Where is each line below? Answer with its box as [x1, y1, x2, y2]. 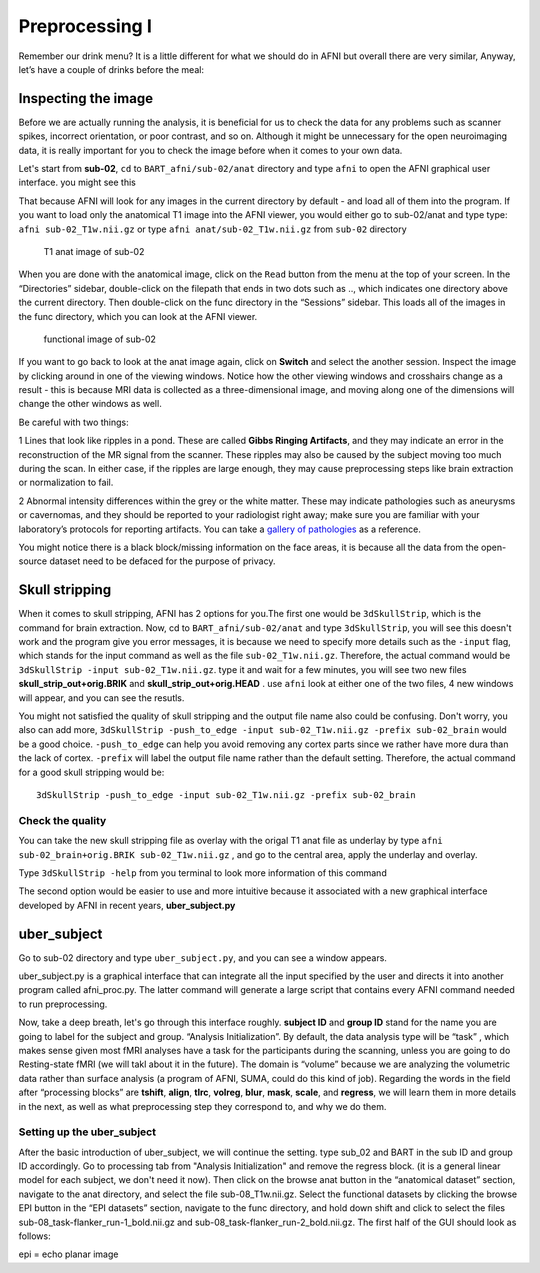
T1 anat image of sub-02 [43, 245, 145, 257]
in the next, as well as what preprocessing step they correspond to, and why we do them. [18, 1100, 387, 1112]
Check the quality [18, 813, 107, 827]
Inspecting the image [18, 90, 154, 107]
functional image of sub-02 [43, 333, 157, 345]
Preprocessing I [18, 15, 152, 37]
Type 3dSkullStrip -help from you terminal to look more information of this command [18, 866, 387, 879]
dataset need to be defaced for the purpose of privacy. [49, 555, 276, 567]
